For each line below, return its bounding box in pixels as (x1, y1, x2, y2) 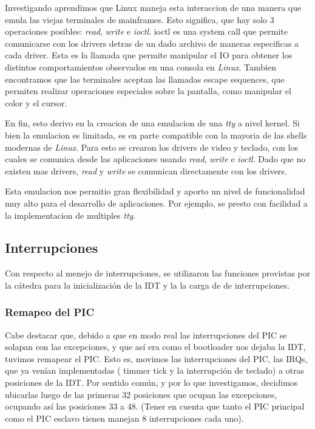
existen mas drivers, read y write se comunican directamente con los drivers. (5, 164, 287, 177)
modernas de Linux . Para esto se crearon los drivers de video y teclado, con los (5, 140, 299, 153)
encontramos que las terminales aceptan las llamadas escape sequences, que (5, 72, 285, 85)
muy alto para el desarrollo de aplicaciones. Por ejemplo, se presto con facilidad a (5, 196, 308, 209)
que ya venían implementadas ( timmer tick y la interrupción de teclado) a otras (5, 364, 305, 377)
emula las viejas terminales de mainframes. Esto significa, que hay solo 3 (5, 13, 274, 26)
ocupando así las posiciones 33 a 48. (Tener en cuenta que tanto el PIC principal (5, 400, 305, 413)
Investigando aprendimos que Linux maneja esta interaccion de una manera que (5, 1, 302, 13)
